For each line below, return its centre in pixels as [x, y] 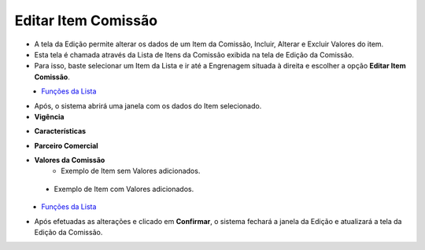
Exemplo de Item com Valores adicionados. [124, 189]
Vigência [49, 116]
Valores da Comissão [70, 160]
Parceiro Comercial [66, 145]
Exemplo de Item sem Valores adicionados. [131, 171]
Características [60, 131]
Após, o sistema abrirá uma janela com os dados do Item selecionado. [148, 105]
